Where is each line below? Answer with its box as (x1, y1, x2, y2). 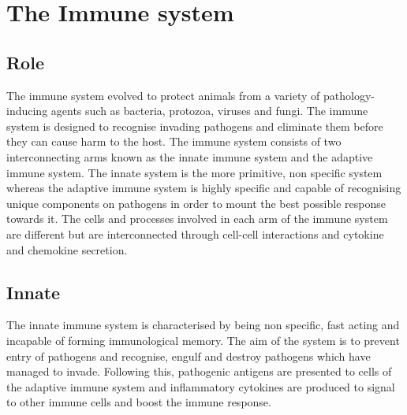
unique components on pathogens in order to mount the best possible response (6, 195, 386, 211)
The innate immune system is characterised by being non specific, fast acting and (6, 317, 400, 333)
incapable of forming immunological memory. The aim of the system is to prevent (6, 332, 400, 348)
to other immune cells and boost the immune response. (6, 394, 271, 410)
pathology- (323, 87, 375, 103)
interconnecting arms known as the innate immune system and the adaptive (6, 148, 373, 165)
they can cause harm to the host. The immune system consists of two (6, 133, 342, 150)
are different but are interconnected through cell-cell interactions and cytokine (6, 225, 384, 242)
